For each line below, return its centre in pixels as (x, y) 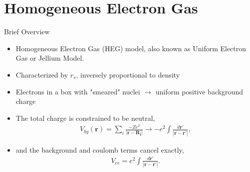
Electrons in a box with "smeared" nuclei (78, 91)
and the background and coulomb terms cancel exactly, (100, 149)
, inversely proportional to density (128, 74)
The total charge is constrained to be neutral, (85, 118)
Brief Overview (27, 32)
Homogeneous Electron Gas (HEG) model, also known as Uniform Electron (131, 48)
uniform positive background (199, 91)
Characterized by (42, 74)
